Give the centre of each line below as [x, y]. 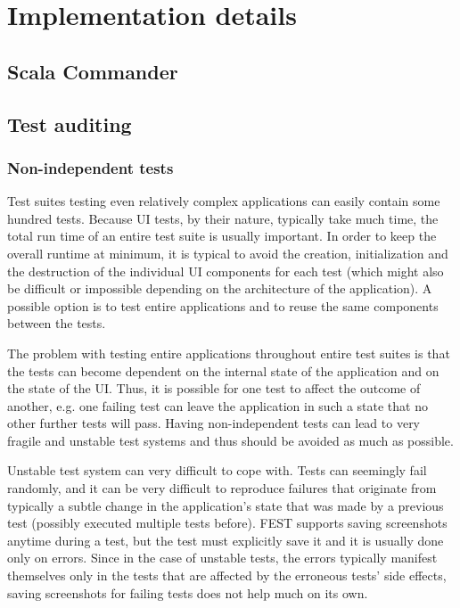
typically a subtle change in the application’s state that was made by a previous [226, 505]
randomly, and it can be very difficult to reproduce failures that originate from [222, 488]
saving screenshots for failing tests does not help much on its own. [188, 592]
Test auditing [70, 123]
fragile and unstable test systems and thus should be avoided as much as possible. [230, 440]
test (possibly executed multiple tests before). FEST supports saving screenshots [227, 523]
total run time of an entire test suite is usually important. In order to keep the [222, 236]
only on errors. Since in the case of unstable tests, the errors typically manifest [222, 558]
